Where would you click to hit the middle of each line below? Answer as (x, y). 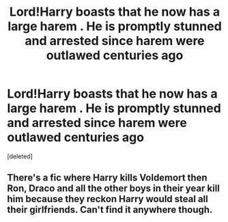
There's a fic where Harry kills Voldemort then (107, 178)
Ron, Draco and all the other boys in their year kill (114, 189)
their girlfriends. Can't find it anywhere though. (110, 210)
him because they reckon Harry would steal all (108, 199)
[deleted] (20, 156)
